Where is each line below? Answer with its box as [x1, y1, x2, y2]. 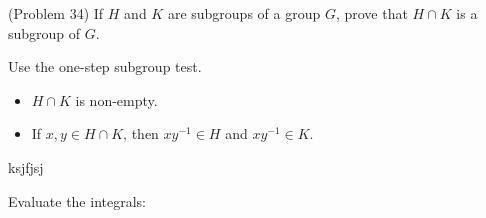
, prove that [335, 3, 408, 23]
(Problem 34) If [8, 3, 104, 23]
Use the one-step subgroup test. [8, 56, 202, 77]
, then [123, 123, 159, 144]
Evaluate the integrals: [8, 190, 146, 211]
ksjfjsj [8, 156, 44, 177]
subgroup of [8, 22, 81, 43]
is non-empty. [75, 89, 158, 110]
